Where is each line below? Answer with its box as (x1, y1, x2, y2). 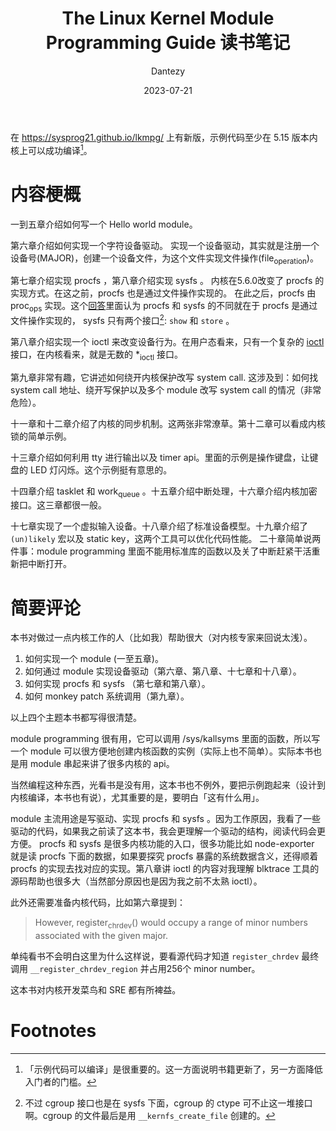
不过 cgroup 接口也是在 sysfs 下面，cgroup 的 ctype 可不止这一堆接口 (24, 1097, 313, 1109)
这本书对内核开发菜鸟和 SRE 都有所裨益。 (10, 984, 182, 996)
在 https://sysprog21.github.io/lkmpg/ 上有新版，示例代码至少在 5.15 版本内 (10, 131, 318, 143)
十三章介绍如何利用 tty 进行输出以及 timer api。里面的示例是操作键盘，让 (10, 451, 310, 463)
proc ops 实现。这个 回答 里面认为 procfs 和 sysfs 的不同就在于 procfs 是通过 (10, 300, 318, 314)
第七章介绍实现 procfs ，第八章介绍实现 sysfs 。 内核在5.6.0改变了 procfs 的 (10, 275, 325, 287)
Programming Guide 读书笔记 (45, 32, 291, 54)
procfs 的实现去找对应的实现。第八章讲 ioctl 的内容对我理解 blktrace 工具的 (10, 863, 320, 875)
